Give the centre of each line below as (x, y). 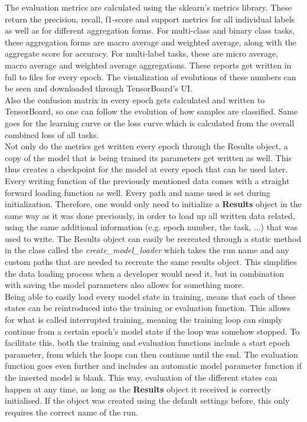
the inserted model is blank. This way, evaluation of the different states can (141, 377)
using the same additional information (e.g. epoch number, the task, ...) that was (151, 227)
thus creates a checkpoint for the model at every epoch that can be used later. (146, 169)
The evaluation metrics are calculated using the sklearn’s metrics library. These (148, 7)
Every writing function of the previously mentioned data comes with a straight (147, 180)
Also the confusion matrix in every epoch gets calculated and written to (135, 99)
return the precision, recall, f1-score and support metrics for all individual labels (150, 19)
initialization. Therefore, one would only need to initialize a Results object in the (153, 204)
